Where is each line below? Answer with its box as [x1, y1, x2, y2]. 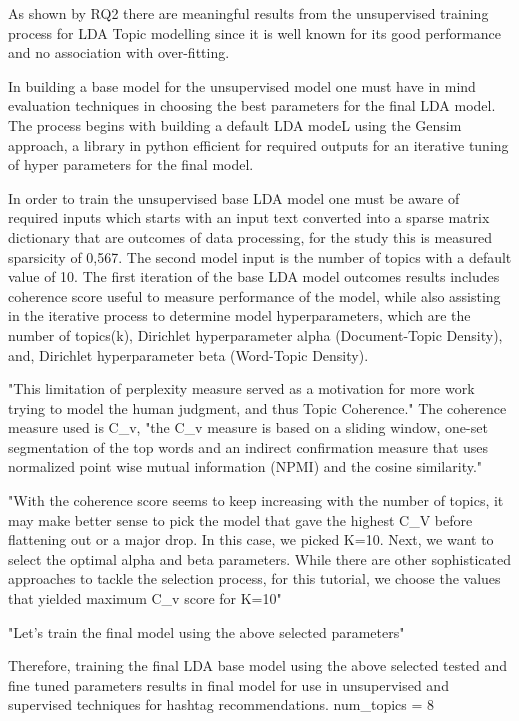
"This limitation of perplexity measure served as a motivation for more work [8, 378, 475, 399]
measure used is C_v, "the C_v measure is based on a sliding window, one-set [8, 417, 488, 438]
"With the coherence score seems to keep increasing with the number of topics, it [8, 490, 504, 511]
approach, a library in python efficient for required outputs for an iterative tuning [8, 134, 509, 155]
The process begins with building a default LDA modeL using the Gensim [8, 114, 462, 135]
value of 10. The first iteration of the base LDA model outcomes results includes [8, 266, 500, 287]
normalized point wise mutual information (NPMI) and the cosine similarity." [8, 456, 483, 477]
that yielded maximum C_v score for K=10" [8, 588, 282, 609]
